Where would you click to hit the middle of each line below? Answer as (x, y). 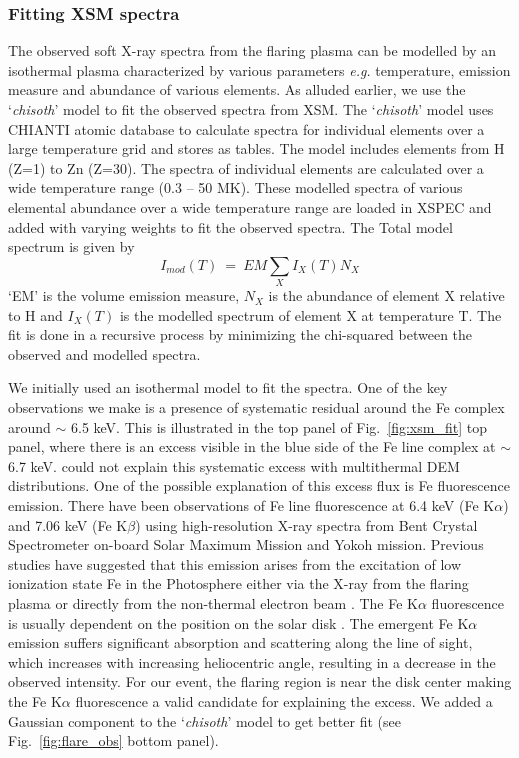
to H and (35, 314)
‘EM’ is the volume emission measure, (124, 295)
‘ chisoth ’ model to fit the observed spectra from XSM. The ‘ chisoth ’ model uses (251, 109)
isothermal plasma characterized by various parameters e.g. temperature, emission (259, 69)
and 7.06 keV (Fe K (68, 524)
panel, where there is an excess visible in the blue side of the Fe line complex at (252, 446)
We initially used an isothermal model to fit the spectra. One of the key (228, 387)
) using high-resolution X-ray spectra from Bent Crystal (306, 524)
